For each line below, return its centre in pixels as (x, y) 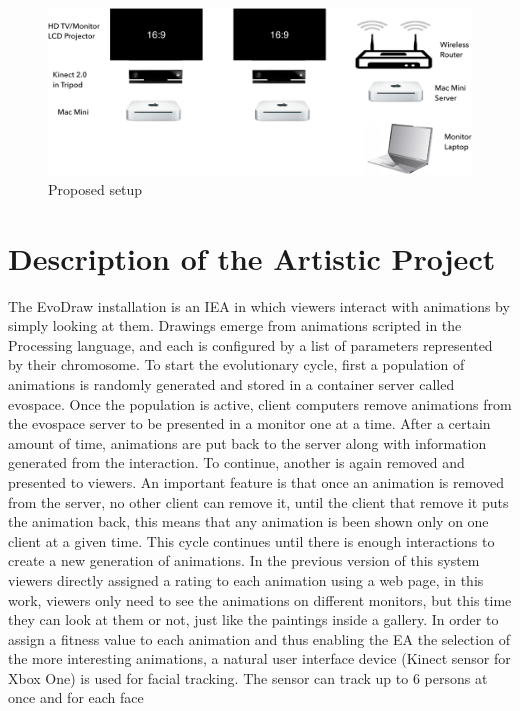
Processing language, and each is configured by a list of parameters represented (250, 344)
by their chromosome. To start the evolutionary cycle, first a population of (236, 364)
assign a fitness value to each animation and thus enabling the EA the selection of (259, 638)
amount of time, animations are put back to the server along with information (247, 442)
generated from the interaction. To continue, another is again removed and (236, 462)
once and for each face (76, 697)
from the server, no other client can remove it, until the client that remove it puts (258, 501)
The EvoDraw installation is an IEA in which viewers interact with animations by (259, 305)
